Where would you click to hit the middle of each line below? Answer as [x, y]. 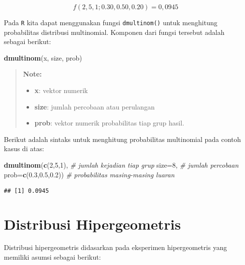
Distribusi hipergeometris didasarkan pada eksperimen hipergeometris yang [115, 247]
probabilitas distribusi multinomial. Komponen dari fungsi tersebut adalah [114, 32]
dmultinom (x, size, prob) [43, 57]
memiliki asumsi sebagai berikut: [52, 257]
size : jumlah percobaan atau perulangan [94, 106]
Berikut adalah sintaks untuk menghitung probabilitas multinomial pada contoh [122, 139]
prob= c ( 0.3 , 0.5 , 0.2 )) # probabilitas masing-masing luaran [89, 174]
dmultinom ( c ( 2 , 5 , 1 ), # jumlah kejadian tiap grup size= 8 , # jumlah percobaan [121, 165]
